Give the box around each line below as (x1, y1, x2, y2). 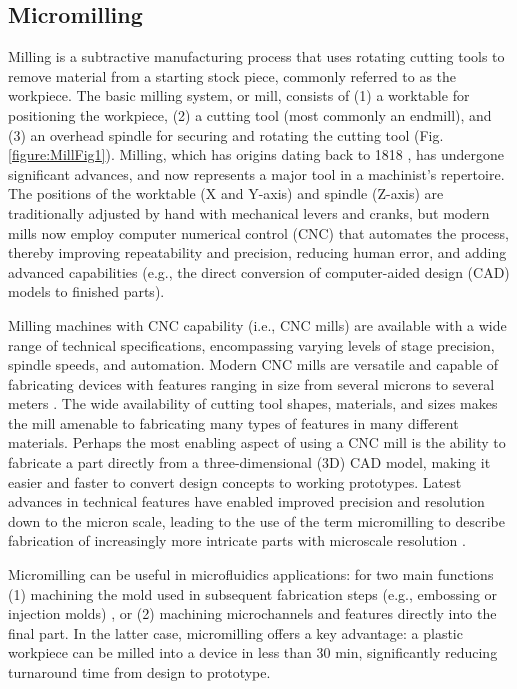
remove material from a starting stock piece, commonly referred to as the (8, 65, 457, 86)
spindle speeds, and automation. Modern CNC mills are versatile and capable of (8, 354, 499, 375)
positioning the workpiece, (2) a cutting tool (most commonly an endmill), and (8, 104, 492, 125)
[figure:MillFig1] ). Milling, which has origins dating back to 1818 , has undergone (8, 144, 505, 165)
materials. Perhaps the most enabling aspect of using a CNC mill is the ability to (8, 432, 506, 453)
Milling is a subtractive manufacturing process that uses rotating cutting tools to (8, 46, 505, 67)
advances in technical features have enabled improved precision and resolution (8, 491, 485, 512)
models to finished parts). (8, 281, 165, 302)
